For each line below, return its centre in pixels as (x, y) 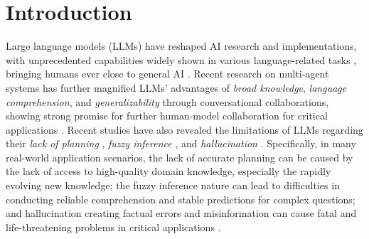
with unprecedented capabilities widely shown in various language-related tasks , (181, 59)
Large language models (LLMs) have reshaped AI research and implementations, (181, 46)
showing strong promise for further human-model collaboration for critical (167, 116)
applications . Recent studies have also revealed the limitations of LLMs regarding (184, 129)
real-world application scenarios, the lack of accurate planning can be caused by (180, 157)
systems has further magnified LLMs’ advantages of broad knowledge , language (176, 87)
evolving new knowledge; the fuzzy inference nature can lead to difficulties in (173, 185)
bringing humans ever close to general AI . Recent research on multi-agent (167, 74)
